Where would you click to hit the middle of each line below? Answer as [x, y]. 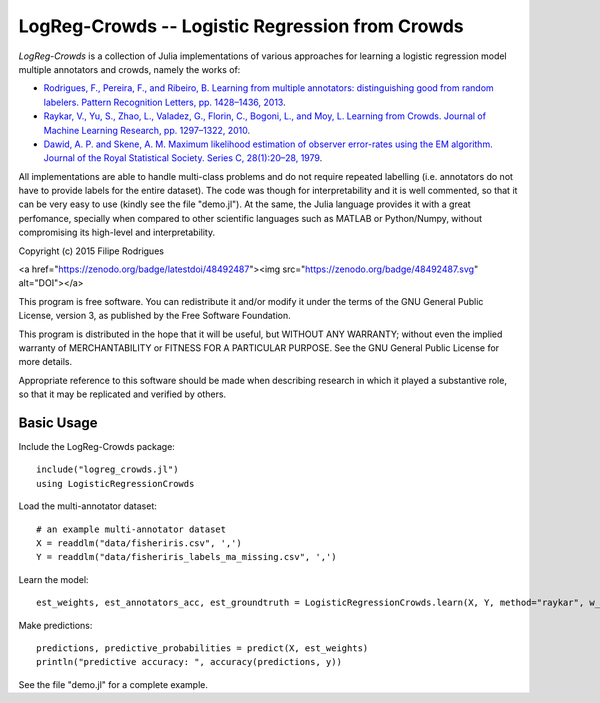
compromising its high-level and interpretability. [116, 232]
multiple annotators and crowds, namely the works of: [129, 69]
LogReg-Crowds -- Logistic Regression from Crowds [241, 26]
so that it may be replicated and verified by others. [122, 394]
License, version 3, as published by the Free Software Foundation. [155, 316]
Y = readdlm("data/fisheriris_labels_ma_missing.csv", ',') [186, 557]
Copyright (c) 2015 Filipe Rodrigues [91, 251]
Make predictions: [55, 625]
